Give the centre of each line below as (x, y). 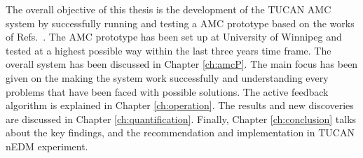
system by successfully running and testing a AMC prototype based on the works (180, 23)
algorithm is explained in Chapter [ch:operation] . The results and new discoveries (180, 105)
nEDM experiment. (47, 146)
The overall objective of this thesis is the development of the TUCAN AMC (169, 9)
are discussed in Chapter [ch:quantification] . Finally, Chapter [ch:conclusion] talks (181, 118)
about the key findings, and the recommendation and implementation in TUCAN (180, 132)
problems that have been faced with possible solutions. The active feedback (167, 91)
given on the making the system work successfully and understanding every (167, 77)
